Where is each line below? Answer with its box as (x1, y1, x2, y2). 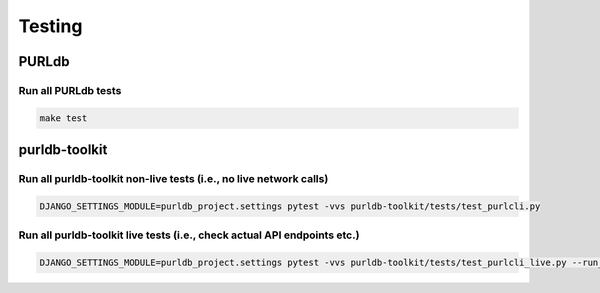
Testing (18, 15, 83, 37)
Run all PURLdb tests (18, 83, 122, 97)
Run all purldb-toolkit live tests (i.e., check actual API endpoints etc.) (18, 228, 360, 242)
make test (39, 112, 88, 124)
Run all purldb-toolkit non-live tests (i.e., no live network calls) (18, 172, 329, 186)
